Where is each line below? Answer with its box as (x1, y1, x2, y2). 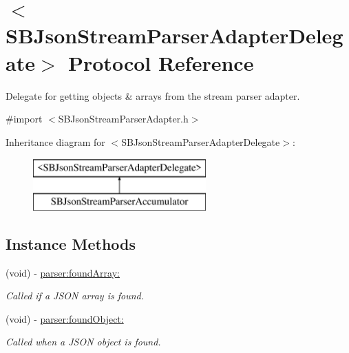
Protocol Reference (67, 48, 254, 76)
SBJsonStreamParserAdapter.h (58, 111, 189, 126)
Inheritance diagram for (6, 134, 105, 149)
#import (6, 111, 43, 126)
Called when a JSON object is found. (6, 334, 161, 349)
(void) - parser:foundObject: (6, 311, 124, 325)
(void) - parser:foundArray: (6, 265, 120, 279)
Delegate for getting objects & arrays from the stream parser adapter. (6, 88, 300, 103)
